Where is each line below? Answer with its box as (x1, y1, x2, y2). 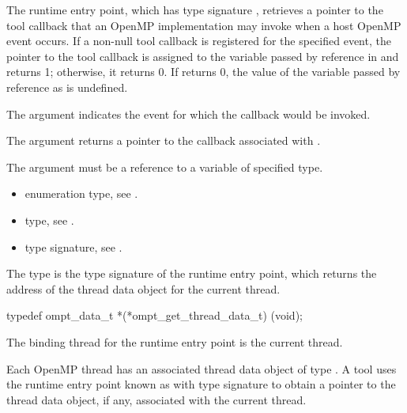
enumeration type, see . (24, 185, 138, 202)
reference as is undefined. (6, 78, 128, 95)
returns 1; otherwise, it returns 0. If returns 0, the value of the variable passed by (6, 63, 401, 80)
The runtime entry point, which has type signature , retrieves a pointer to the (6, 2, 383, 17)
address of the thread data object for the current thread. (6, 280, 281, 297)
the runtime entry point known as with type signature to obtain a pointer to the (6, 376, 396, 392)
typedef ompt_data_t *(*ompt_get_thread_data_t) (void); (6, 307, 303, 324)
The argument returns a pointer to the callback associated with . (6, 132, 321, 149)
